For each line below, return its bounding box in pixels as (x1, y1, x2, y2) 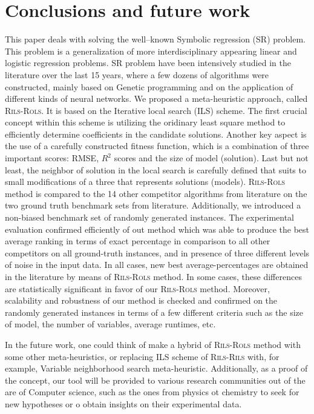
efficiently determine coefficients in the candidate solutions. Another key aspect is (5, 127, 307, 140)
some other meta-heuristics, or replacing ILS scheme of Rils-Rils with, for (5, 350, 280, 362)
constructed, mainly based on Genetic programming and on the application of (5, 80, 293, 93)
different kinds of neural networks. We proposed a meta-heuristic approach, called (5, 92, 308, 105)
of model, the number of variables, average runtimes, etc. (5, 318, 216, 330)
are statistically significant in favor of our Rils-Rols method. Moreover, (5, 282, 270, 295)
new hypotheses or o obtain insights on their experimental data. (5, 397, 242, 410)
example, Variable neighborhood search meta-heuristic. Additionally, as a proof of (5, 362, 308, 375)
